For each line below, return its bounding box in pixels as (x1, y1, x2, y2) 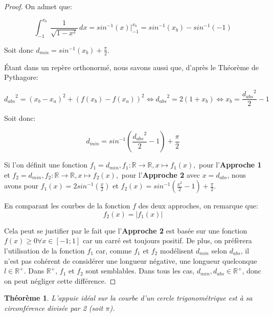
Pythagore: (4, 72, 38, 82)
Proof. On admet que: (4, 1, 72, 11)
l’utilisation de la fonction (4, 245, 85, 256)
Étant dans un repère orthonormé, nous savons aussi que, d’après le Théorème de (4, 61, 259, 72)
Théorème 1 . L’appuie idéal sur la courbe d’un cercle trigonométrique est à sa (4, 292, 253, 303)
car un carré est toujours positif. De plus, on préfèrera (82, 235, 252, 246)
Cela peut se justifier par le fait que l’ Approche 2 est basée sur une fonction (4, 225, 247, 236)
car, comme (96, 245, 132, 256)
